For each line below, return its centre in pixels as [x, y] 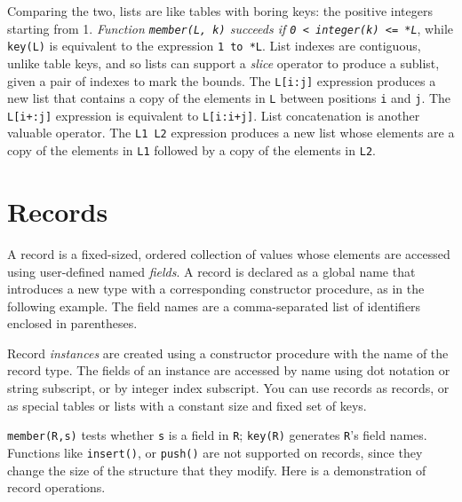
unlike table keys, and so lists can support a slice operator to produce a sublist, [223, 63]
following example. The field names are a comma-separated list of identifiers [214, 306]
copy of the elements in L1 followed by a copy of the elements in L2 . [191, 150]
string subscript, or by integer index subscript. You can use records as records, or [228, 388]
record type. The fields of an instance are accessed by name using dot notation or [229, 370]
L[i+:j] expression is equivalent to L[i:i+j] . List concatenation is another [214, 115]
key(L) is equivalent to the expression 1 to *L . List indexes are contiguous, [214, 46]
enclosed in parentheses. [72, 323]
